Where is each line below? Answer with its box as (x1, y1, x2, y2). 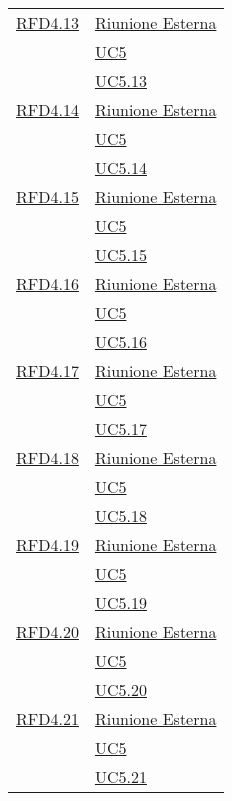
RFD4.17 (16, 359, 79, 382)
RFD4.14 (16, 98, 79, 121)
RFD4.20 (16, 620, 79, 643)
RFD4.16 (16, 272, 79, 295)
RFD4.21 (16, 707, 79, 730)
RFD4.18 (16, 446, 79, 469)
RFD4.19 (16, 533, 79, 556)
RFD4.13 (16, 11, 79, 34)
